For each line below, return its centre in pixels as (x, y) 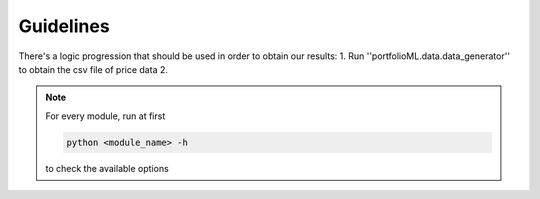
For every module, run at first (105, 116)
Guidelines (64, 26)
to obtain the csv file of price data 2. (93, 69)
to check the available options (107, 168)
